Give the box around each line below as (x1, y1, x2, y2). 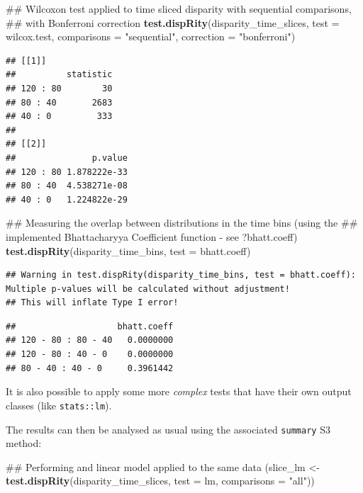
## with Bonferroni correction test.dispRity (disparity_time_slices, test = (6, 15, 340, 30)
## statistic (6, 69, 113, 80)
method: (6, 436, 42, 450)
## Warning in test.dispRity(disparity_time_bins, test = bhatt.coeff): (6, 270, 356, 280)
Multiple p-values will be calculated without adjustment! (6, 283, 290, 294)
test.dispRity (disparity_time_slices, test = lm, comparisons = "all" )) (6, 473, 315, 488)
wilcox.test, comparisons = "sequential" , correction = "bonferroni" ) (6, 29, 296, 44)
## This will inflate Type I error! (6, 297, 179, 308)
